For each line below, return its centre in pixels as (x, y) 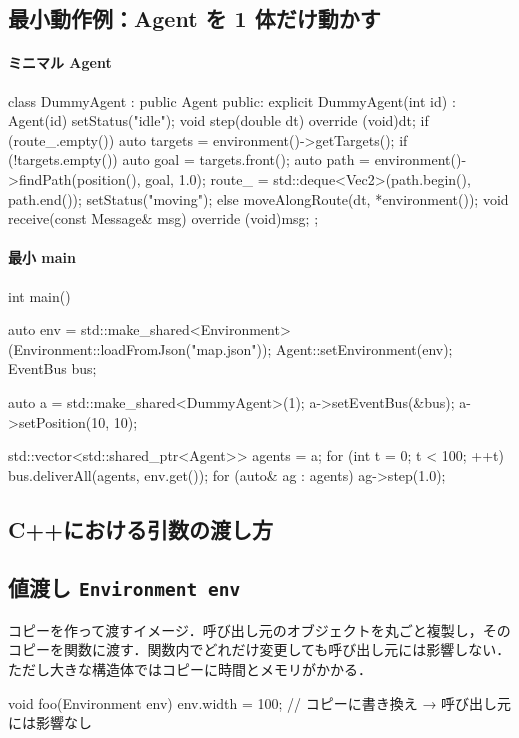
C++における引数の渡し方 (140, 528)
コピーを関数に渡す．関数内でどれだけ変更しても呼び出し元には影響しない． (259, 649)
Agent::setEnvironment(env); (364, 348)
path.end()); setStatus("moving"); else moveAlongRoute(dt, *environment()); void (258, 198)
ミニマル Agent (60, 62)
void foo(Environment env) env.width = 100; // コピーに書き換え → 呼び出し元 (260, 702)
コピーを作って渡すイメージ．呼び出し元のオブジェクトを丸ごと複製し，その (259, 629)
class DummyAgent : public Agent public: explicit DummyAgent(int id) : (232, 100)
